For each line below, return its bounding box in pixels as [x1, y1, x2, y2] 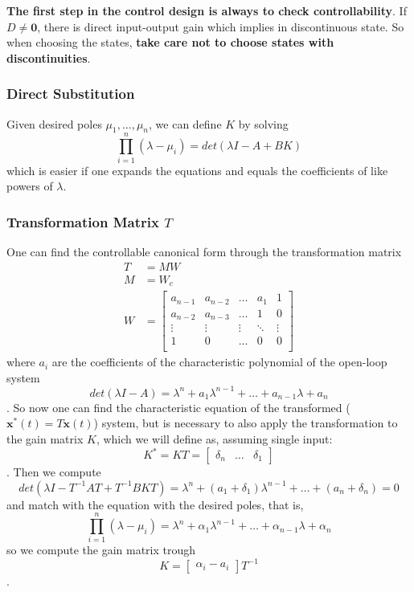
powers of [6, 178, 53, 194]
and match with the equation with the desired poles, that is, [6, 496, 304, 512]
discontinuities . [6, 49, 91, 66]
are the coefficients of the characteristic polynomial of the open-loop [51, 353, 387, 370]
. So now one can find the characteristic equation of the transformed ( [6, 398, 350, 415]
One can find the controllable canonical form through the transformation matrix [6, 243, 402, 259]
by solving [238, 115, 289, 132]
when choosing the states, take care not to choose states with [6, 34, 334, 51]
